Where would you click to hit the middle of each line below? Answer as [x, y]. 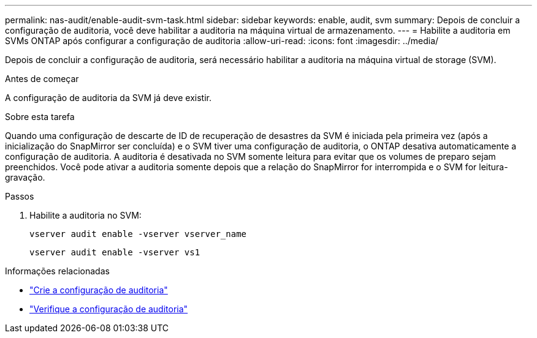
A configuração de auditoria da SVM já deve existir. [108, 98]
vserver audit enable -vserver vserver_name [138, 234]
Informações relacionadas [57, 271]
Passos [20, 196]
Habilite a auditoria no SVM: [86, 215]
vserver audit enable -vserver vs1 [115, 252]
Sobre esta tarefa [40, 117]
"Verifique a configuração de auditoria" [109, 309]
